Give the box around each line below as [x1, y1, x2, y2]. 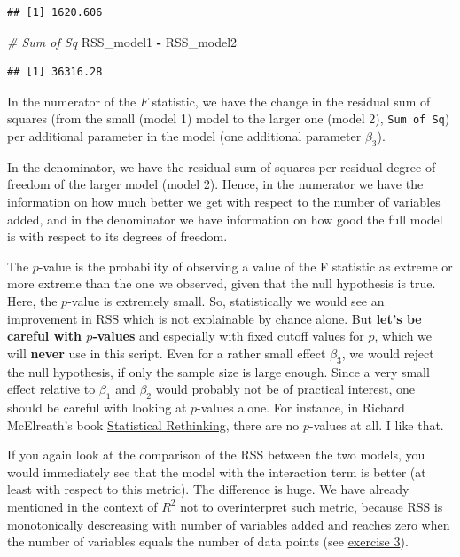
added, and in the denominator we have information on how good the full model [7, 209, 443, 228]
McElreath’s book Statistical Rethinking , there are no [7, 415, 300, 434]
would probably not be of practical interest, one [155, 380, 415, 398]
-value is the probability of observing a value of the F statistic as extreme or [38, 256, 453, 275]
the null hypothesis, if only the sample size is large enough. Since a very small [7, 362, 430, 380]
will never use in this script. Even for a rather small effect [7, 343, 326, 362]
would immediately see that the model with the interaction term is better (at [7, 462, 426, 481]
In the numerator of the [7, 91, 136, 110]
